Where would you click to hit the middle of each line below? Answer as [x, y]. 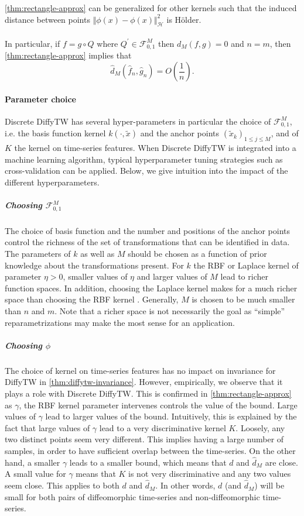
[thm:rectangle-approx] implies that [68, 55]
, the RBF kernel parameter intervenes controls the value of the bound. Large [158, 405]
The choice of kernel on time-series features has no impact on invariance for [140, 370]
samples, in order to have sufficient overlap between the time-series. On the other [150, 450]
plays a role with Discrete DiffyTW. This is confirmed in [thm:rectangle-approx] [148, 393]
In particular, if [33, 43]
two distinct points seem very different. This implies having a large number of [144, 439]
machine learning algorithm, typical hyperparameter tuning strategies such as [144, 159]
